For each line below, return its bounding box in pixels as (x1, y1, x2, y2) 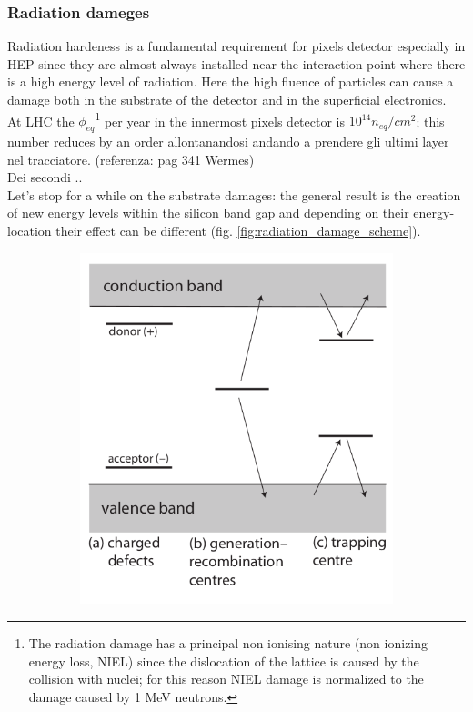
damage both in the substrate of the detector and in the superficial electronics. (7, 90, 447, 108)
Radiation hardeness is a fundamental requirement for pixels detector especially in (7, 36, 466, 56)
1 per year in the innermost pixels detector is (95, 108, 345, 130)
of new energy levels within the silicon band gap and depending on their (7, 203, 409, 222)
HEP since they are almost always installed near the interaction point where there (7, 54, 466, 73)
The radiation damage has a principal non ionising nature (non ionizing (28, 634, 428, 652)
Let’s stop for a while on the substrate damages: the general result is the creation (7, 185, 461, 204)
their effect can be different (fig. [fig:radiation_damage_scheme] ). (55, 221, 421, 240)
